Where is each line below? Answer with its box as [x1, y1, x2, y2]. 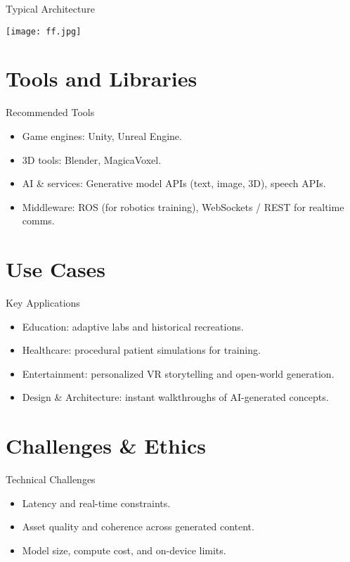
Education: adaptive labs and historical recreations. [22, 319, 244, 333]
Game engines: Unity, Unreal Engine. [22, 128, 182, 143]
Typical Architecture [6, 1, 95, 15]
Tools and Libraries [6, 64, 197, 93]
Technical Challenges [6, 472, 96, 487]
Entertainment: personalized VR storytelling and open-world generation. [22, 366, 335, 381]
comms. [22, 213, 55, 228]
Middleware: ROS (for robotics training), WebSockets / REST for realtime [22, 199, 344, 214]
